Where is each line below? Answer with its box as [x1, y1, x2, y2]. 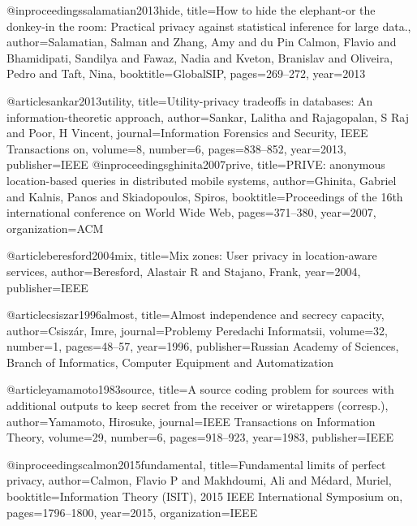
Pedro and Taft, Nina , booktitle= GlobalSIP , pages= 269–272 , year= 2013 [6, 65, 366, 82]
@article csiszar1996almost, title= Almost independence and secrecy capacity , [6, 306, 385, 323]
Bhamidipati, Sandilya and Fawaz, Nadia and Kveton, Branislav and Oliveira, [6, 49, 393, 66]
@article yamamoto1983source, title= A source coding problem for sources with [6, 381, 394, 398]
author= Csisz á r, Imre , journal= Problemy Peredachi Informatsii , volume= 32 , [6, 321, 388, 338]
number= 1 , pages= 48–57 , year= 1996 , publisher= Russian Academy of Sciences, [6, 338, 399, 355]
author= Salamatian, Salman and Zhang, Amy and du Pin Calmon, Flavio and [6, 33, 397, 50]
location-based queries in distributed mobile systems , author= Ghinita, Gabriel [6, 171, 397, 188]
